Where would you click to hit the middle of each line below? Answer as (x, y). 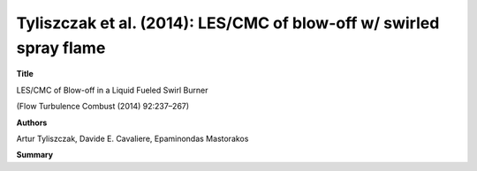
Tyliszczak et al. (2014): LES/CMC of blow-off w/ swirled (228, 23)
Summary (34, 155)
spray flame (61, 48)
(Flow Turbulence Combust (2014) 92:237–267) (103, 107)
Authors (32, 123)
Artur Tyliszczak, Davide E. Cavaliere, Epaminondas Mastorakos (132, 138)
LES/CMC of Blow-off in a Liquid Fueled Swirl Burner (112, 90)
